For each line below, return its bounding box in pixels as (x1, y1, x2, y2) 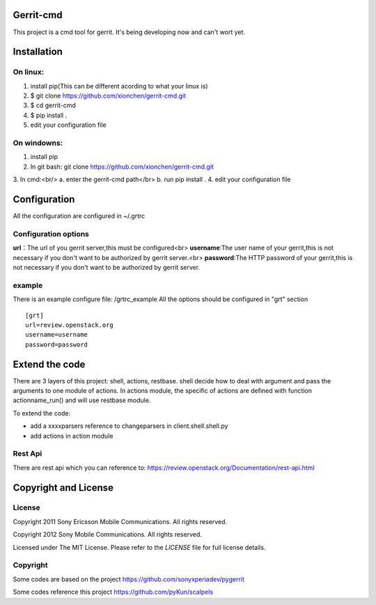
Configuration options (13, 229, 90, 238)
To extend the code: (13, 408, 71, 418)
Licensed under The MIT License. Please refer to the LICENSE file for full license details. (13, 543, 266, 551)
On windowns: (13, 138, 63, 148)
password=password (25, 340, 88, 349)
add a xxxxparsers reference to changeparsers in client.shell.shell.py (30, 422, 228, 430)
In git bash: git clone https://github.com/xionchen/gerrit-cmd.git (30, 162, 214, 171)
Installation (13, 46, 63, 58)
